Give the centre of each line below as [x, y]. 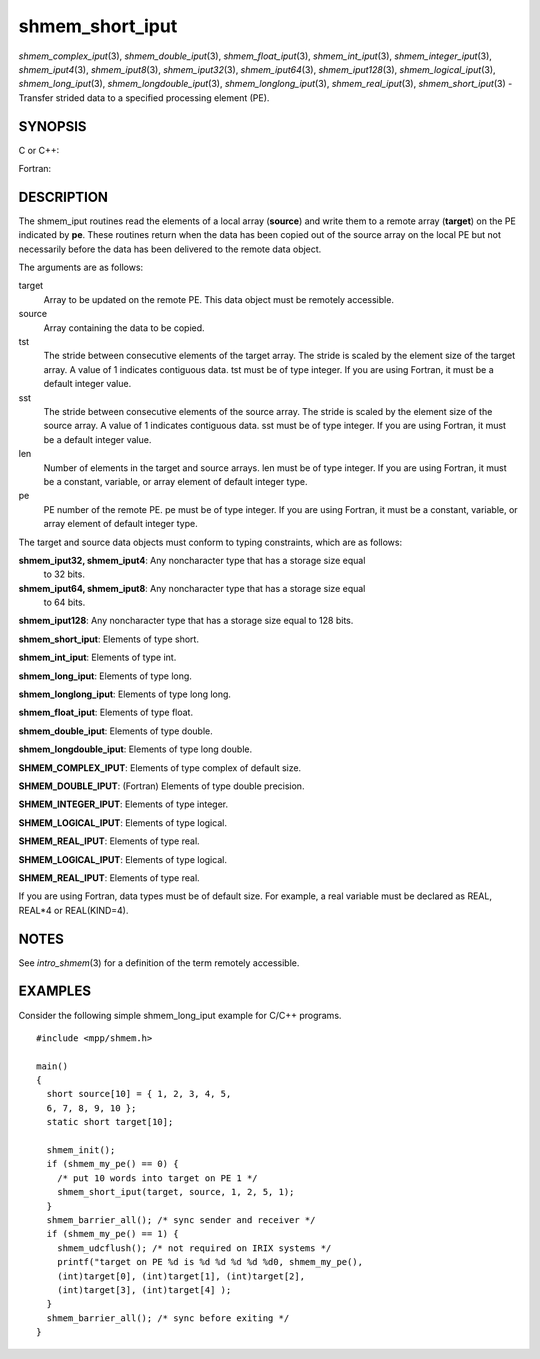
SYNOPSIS [52, 126]
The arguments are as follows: [81, 267]
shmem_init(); [81, 1150]
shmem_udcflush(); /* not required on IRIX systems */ [194, 1248]
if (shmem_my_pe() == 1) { [112, 1234]
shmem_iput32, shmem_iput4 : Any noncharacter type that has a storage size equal [192, 560]
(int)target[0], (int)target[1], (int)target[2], [180, 1276]
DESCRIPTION [63, 196]
